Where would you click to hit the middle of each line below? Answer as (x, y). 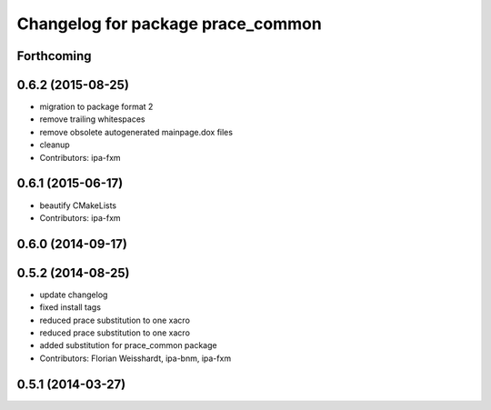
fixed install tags (70, 307)
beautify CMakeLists (78, 205)
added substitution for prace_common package (128, 345)
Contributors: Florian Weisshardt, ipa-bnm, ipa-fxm (135, 358)
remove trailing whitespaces (92, 119)
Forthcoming (54, 56)
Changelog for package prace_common (169, 24)
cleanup (55, 145)
